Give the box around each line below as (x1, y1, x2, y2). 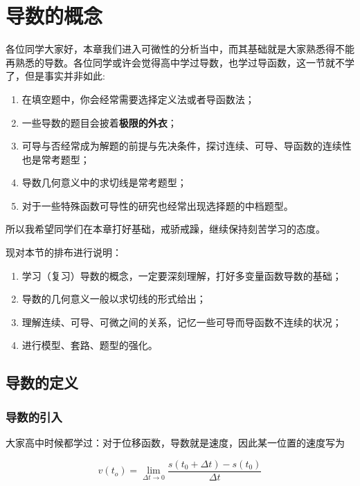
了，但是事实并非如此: (6, 69, 105, 83)
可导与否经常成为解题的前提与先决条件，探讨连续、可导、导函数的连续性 (21, 138, 352, 153)
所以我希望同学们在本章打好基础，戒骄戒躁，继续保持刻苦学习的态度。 (6, 222, 325, 236)
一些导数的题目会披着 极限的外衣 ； (21, 115, 177, 129)
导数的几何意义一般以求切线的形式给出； (21, 291, 206, 306)
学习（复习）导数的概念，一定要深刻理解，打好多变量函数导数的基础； (21, 268, 342, 282)
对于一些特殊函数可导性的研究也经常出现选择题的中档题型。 (21, 198, 294, 213)
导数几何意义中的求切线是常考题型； (21, 175, 187, 190)
